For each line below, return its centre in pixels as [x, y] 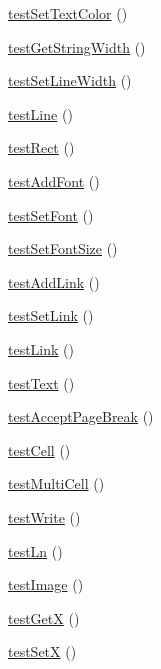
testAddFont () [54, 180]
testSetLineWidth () [70, 80]
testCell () [39, 449]
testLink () [41, 348]
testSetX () [42, 651]
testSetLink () [51, 315]
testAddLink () [54, 281]
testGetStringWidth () [77, 46]
